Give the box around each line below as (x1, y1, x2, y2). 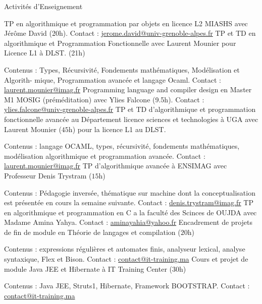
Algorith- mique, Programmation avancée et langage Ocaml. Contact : (4, 74, 222, 85)
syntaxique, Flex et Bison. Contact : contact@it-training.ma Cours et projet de (4, 254, 248, 264)
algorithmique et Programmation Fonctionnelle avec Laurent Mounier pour (4, 37, 236, 48)
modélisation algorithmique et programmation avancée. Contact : (4, 150, 205, 161)
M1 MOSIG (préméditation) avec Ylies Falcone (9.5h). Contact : (4, 94, 204, 104)
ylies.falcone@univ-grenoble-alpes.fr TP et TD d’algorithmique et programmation (4, 104, 256, 114)
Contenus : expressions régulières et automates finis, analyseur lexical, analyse (4, 244, 245, 254)
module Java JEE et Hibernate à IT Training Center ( (4, 263, 173, 274)
